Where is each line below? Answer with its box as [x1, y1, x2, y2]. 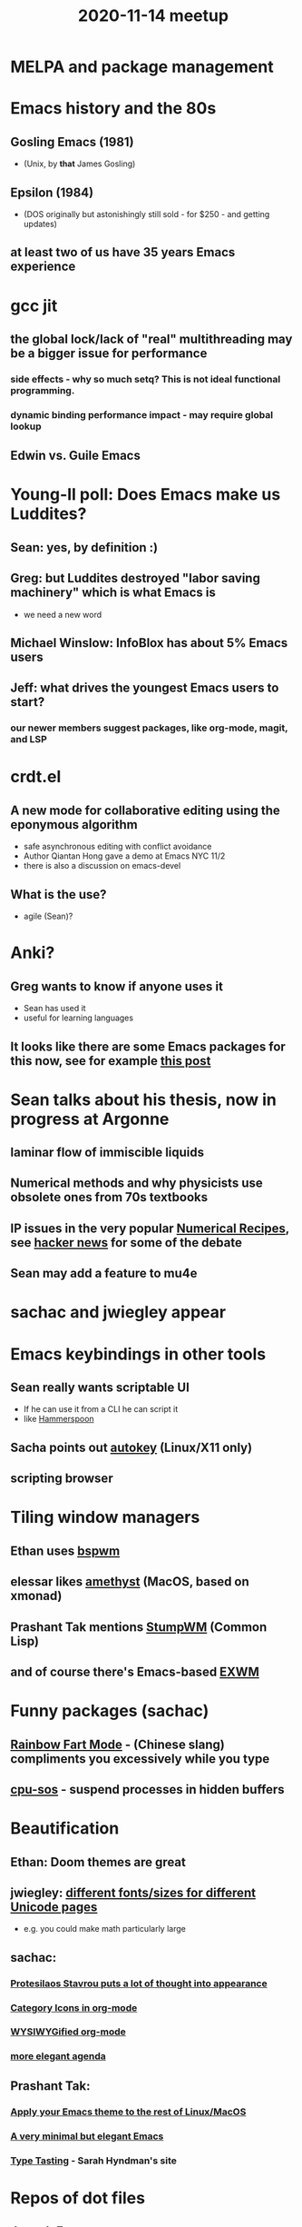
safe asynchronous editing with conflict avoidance [23, 841, 212, 852]
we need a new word [23, 609, 102, 620]
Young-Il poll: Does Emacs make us [10, 484, 281, 505]
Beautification [10, 1818, 120, 1839]
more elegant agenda [10, 2050, 107, 2063]
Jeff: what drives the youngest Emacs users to [10, 681, 279, 696]
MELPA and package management [10, 56, 275, 77]
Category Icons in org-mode [10, 2001, 138, 2013]
